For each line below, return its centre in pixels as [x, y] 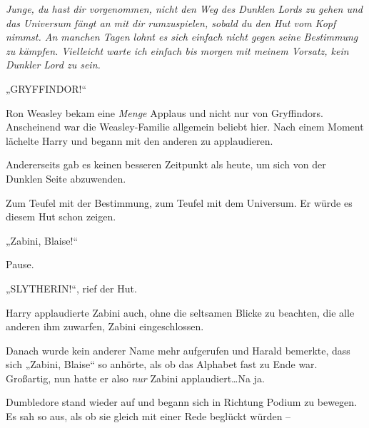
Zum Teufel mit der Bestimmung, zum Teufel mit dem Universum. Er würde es [179, 202]
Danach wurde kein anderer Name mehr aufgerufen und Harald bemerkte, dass [178, 350]
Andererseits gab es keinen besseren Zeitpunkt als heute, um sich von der [166, 164]
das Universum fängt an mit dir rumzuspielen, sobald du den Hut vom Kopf [171, 22]
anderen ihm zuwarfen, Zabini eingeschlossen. [105, 326]
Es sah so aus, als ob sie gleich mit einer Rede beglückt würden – [148, 416]
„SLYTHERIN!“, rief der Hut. [71, 288]
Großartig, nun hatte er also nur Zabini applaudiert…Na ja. [135, 378]
